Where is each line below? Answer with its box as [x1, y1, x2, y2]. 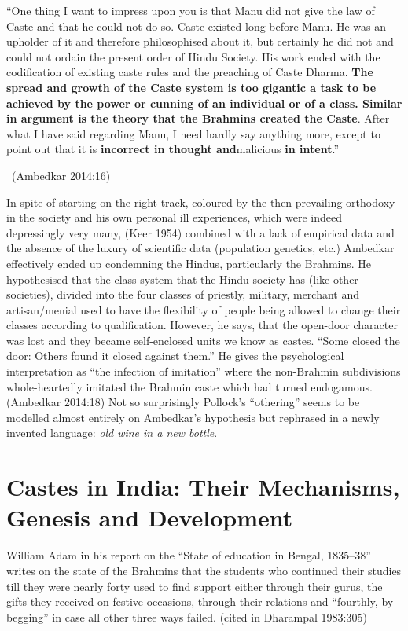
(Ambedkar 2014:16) [11, 167, 111, 183]
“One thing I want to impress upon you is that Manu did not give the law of [6, 2, 375, 18]
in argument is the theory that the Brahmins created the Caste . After [6, 110, 390, 127]
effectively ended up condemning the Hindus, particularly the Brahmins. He [6, 255, 372, 271]
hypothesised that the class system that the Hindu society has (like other [6, 270, 358, 287]
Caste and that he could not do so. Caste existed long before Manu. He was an [6, 17, 386, 34]
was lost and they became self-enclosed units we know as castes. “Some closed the [6, 332, 400, 348]
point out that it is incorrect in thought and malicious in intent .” [6, 141, 340, 157]
